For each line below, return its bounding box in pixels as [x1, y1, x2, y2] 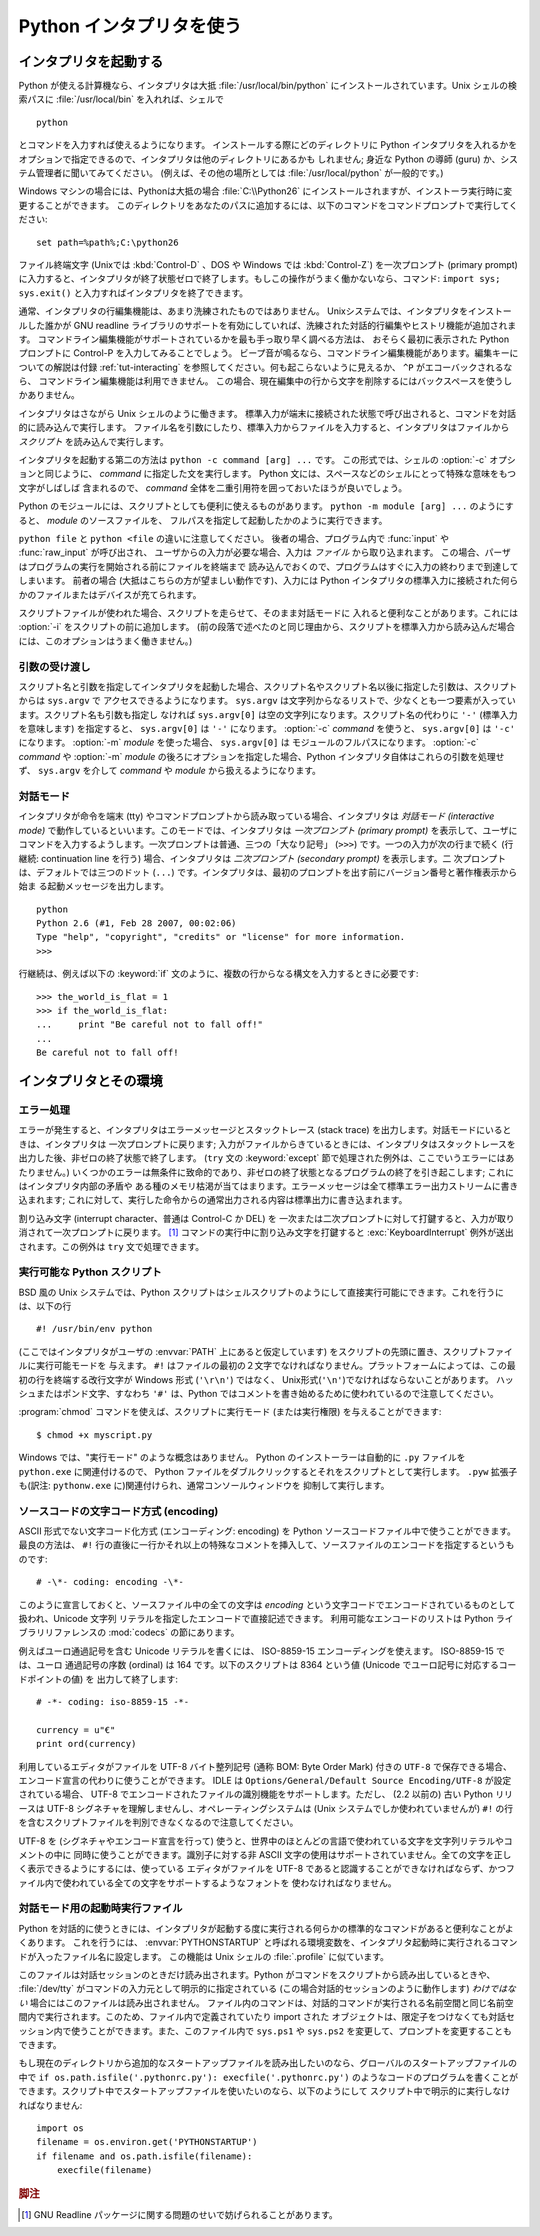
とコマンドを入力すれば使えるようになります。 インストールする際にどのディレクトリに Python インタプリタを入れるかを [18, 139, 518, 151]
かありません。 [18, 389, 80, 401]
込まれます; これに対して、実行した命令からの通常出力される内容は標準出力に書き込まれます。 [18, 1194, 408, 1206]
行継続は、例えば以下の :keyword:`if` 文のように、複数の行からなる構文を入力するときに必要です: [18, 968, 419, 980]
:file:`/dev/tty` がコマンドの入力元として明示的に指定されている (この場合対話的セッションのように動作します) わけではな [18, 1983, 517, 1995]
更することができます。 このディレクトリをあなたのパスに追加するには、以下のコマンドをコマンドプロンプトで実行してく [18, 199, 519, 211]
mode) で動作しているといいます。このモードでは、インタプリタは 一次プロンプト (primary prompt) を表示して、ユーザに [18, 824, 518, 836]
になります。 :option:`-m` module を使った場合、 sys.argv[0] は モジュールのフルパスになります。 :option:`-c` [18, 736, 480, 749]
